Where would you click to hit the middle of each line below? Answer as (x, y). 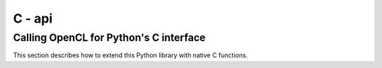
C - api (33, 18)
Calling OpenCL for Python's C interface (109, 38)
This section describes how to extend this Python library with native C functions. (131, 55)
